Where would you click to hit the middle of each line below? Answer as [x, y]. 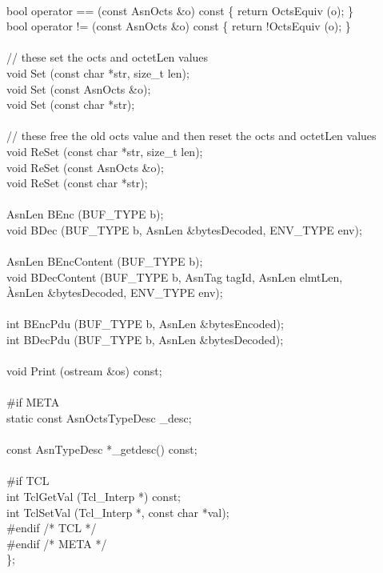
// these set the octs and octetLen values [108, 57]
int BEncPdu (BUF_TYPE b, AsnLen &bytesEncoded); [145, 324]
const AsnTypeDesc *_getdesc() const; [102, 449]
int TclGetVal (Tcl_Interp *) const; [94, 496]
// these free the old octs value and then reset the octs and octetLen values [191, 136]
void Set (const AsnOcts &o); [79, 88]
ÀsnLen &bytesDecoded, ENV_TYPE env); [115, 293]
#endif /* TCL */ [52, 528]
